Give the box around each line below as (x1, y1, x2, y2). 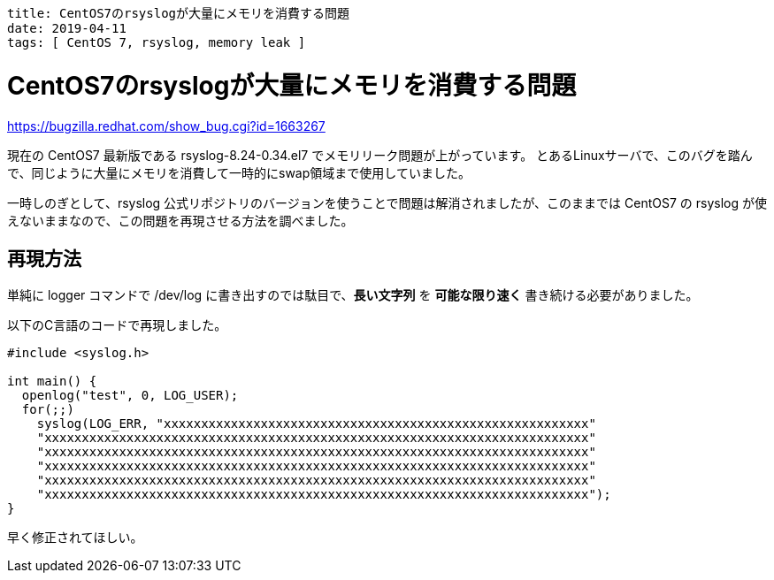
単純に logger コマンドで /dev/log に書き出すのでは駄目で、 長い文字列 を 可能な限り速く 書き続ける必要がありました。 (7, 287, 699, 303)
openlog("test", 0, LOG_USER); (21, 388, 239, 403)
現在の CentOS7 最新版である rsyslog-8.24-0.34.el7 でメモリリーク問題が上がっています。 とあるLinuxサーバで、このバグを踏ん (7, 147, 753, 163)
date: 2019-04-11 (7, 21, 126, 35)
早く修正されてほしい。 (7, 530, 143, 546)
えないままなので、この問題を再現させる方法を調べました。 (7, 212, 354, 228)
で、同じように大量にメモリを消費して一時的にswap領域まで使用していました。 (7, 164, 471, 180)
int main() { (7, 374, 97, 389)
